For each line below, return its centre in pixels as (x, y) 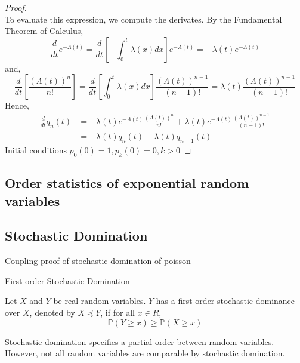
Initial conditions (36, 150)
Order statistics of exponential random (127, 183)
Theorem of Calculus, (44, 31)
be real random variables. (100, 301)
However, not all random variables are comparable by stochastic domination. (145, 353)
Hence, (17, 105)
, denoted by (52, 312)
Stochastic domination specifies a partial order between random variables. (140, 341)
